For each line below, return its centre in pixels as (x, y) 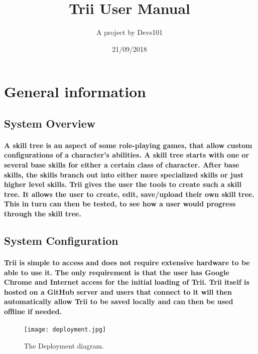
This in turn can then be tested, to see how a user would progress (120, 204)
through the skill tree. (43, 214)
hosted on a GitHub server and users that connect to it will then (118, 291)
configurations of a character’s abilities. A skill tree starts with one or (127, 155)
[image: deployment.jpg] (65, 330)
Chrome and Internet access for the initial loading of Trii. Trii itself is (127, 282)
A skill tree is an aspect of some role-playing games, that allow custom (128, 145)
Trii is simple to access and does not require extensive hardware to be (127, 262)
